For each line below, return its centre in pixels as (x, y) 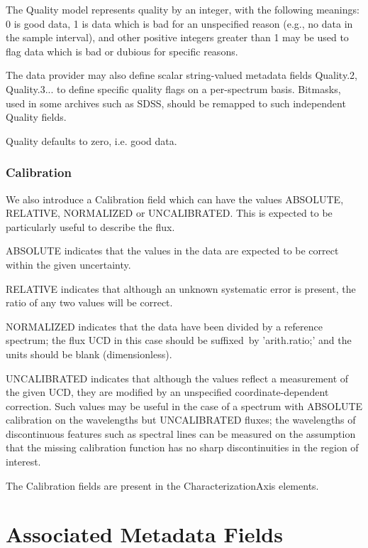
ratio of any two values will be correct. (89, 302)
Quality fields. (36, 117)
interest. (23, 462)
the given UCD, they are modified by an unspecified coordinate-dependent (167, 392)
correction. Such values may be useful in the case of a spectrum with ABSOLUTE (184, 405)
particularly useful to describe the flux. (90, 226)
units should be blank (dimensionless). (89, 354)
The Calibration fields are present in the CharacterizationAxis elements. (162, 485)
